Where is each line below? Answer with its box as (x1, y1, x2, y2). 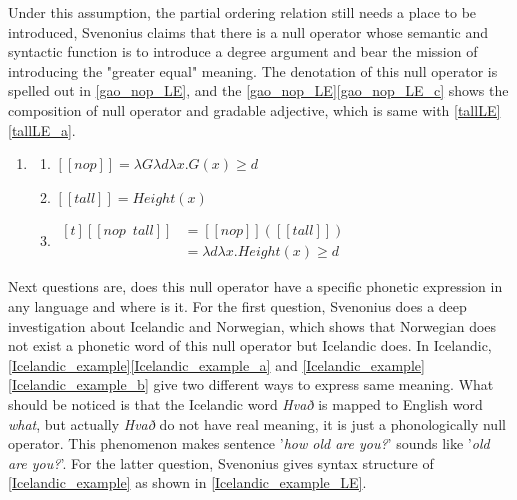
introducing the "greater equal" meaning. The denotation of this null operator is (8, 60, 498, 81)
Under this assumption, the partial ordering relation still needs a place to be (8, 2, 477, 22)
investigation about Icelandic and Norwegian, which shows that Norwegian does (8, 315, 497, 336)
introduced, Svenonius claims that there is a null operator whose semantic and (8, 21, 489, 42)
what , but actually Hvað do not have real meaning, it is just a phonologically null (8, 413, 506, 434)
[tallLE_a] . (8, 119, 76, 140)
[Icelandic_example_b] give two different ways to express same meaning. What (8, 374, 494, 395)
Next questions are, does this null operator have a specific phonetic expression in (8, 276, 503, 297)
